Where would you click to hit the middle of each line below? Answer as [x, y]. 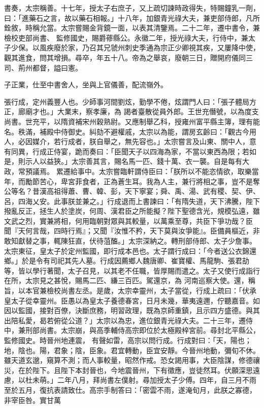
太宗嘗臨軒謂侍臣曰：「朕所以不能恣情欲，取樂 [175, 171]
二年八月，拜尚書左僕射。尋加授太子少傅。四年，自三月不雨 [157, 380]
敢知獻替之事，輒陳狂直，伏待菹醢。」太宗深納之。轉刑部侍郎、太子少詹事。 [130, 241]
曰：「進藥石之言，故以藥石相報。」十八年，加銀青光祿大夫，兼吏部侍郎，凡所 [132, 18]
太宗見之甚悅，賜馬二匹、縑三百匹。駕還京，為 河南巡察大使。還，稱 [140, 280]
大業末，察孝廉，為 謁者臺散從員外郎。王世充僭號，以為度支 [158, 111]
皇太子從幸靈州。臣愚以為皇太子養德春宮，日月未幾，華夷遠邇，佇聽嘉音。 [128, 300]
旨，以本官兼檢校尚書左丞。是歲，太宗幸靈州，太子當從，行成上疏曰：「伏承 [130, 291]
